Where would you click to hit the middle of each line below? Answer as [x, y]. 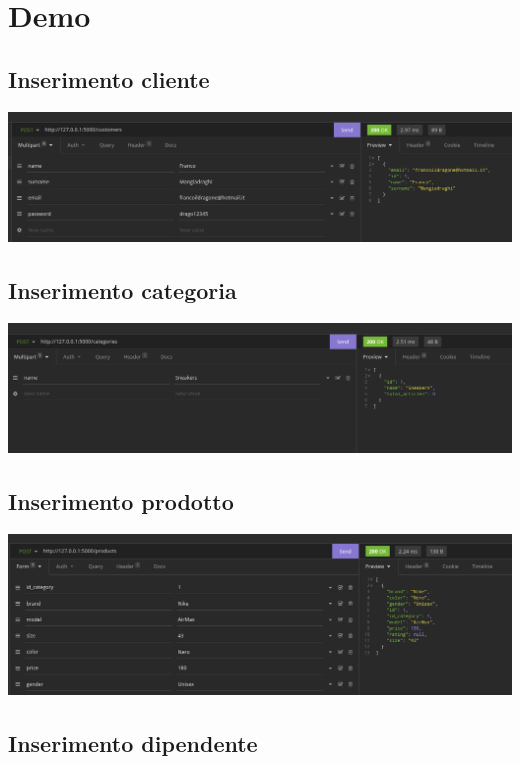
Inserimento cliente [109, 78]
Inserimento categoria [122, 289]
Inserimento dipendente [133, 742]
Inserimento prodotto [121, 501]
